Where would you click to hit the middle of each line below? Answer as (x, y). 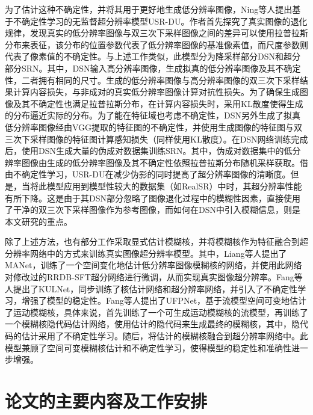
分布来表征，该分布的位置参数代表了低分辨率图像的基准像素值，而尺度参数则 (156, 44)
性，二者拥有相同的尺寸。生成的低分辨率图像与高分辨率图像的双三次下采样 (152, 80)
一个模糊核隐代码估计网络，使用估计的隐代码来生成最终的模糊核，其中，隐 (152, 324)
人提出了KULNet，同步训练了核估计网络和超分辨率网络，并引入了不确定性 (151, 288)
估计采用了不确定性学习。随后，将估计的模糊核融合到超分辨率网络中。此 (165, 336)
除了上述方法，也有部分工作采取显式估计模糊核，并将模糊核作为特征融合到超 (156, 241)
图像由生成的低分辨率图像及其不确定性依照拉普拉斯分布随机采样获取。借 (165, 162)
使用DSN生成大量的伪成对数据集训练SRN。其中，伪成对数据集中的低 (157, 151)
